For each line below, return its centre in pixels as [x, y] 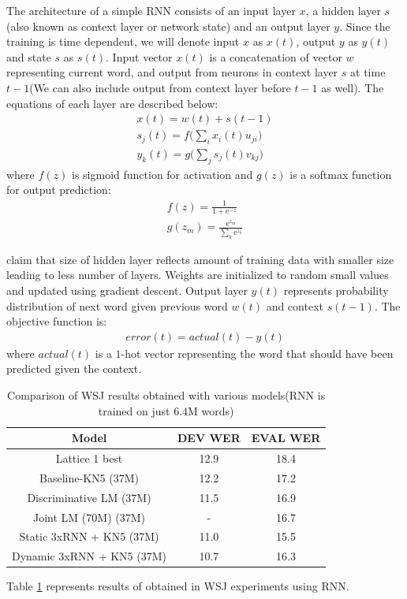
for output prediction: [59, 190]
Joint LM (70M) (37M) [89, 517]
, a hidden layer [343, 10]
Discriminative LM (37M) [89, 497]
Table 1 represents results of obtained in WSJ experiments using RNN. [178, 586]
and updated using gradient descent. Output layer [127, 290]
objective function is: [57, 321]
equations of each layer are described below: [112, 103]
